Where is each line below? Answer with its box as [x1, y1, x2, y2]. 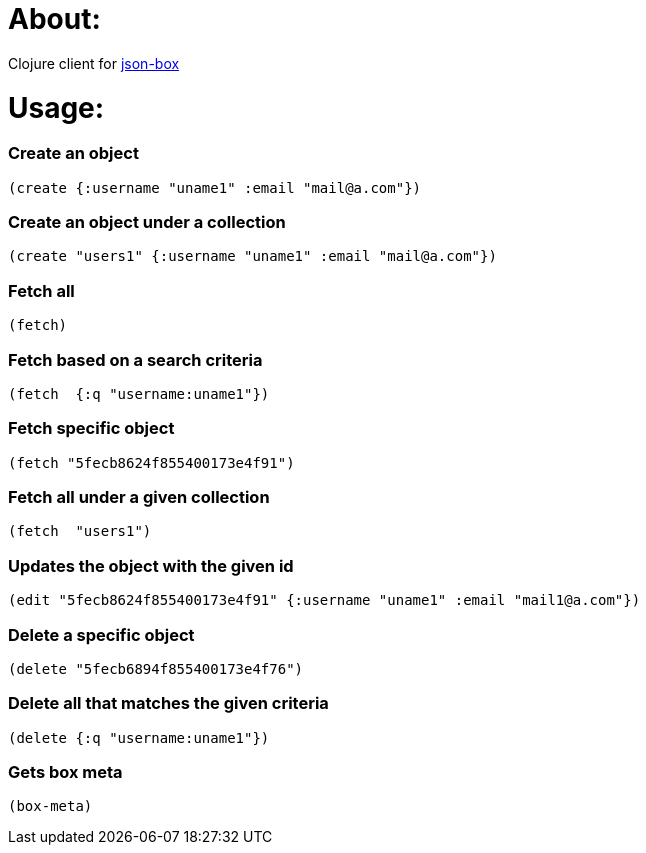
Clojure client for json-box [8, 54, 180, 72]
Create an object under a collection [8, 212, 286, 232]
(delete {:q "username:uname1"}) [8, 729, 270, 746]
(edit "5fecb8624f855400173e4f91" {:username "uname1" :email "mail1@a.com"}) [8, 592, 641, 609]
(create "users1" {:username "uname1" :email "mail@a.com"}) [8, 248, 497, 265]
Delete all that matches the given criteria [8, 693, 329, 714]
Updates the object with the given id [8, 555, 294, 576]
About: [8, 2, 101, 36]
